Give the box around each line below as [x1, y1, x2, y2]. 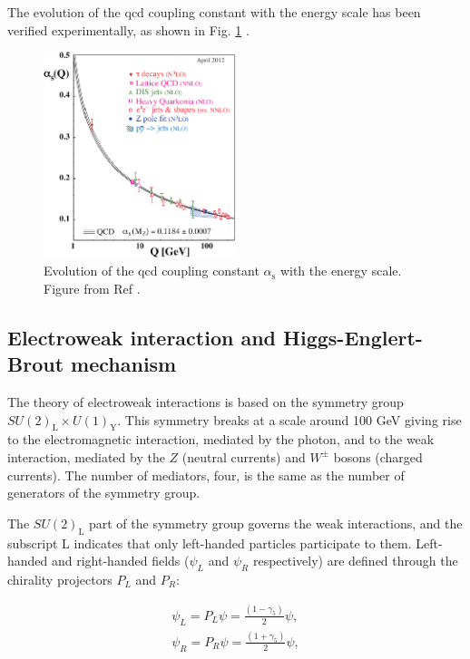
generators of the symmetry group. [7, 483, 201, 502]
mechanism [71, 350, 177, 378]
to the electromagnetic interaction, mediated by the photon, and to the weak [7, 430, 435, 449]
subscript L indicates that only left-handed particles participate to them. [7, 533, 412, 552]
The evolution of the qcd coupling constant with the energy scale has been [7, 3, 421, 21]
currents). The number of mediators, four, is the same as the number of [7, 465, 405, 484]
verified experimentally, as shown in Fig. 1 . [7, 20, 250, 39]
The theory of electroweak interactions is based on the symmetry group [7, 392, 404, 411]
